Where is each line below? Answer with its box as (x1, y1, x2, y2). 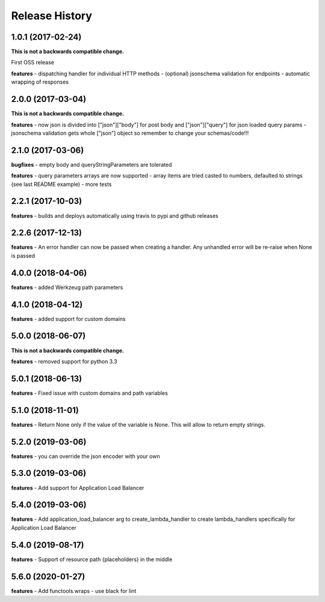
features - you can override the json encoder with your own (11, 452, 160, 460)
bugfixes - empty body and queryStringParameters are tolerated (11, 161, 172, 168)
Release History (11, 9, 93, 22)
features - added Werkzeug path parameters (11, 284, 123, 291)
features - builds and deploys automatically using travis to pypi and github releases (11, 212, 219, 219)
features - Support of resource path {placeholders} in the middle (11, 556, 173, 563)
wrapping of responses (11, 78, 69, 85)
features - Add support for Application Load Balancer (11, 484, 144, 491)
